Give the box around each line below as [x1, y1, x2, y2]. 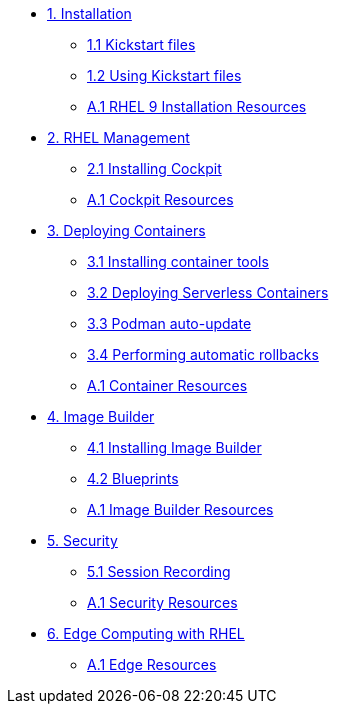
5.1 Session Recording [87, 563, 231, 580]
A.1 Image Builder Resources [87, 501, 274, 518]
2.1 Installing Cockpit [87, 160, 222, 177]
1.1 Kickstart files [87, 36, 196, 53]
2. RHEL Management [47, 129, 190, 146]
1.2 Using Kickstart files [87, 67, 242, 84]
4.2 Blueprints [87, 470, 179, 487]
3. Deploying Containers [47, 222, 206, 239]
